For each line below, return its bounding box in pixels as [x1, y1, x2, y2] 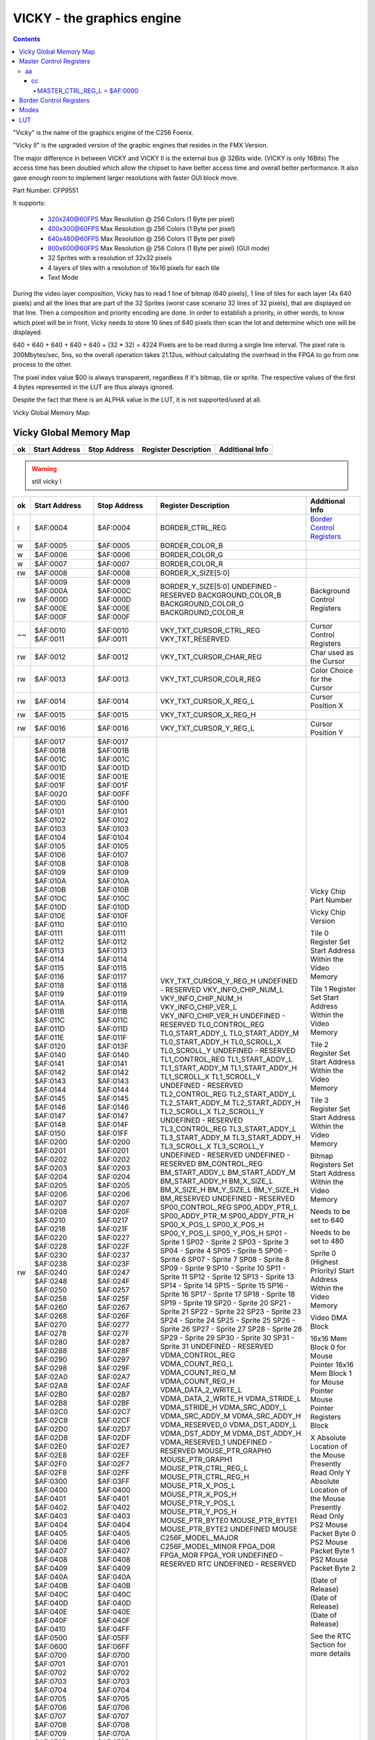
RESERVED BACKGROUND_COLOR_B [160, 590, 281, 600]
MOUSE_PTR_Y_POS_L [160, 1498, 235, 1508]
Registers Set [310, 1160, 354, 1169]
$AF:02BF [97, 1398, 131, 1407]
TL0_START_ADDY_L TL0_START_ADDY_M [160, 1028, 299, 1038]
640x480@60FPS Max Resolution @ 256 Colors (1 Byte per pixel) [47, 234, 235, 243]
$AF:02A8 [34, 1380, 68, 1390]
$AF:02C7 [97, 1407, 131, 1416]
